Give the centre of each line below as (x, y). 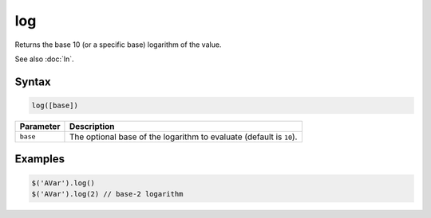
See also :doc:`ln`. (44, 59)
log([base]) (55, 105)
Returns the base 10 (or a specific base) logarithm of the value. (118, 45)
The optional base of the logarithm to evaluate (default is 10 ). (183, 137)
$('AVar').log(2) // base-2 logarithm (107, 194)
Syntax (33, 82)
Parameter (40, 126)
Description (92, 126)
